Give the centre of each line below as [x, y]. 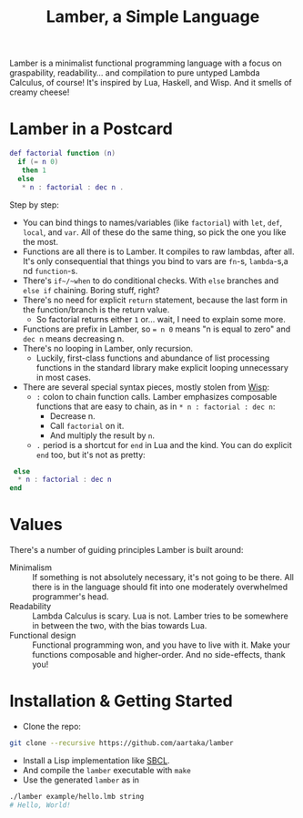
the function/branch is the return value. [96, 309]
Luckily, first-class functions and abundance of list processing [153, 358]
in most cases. [63, 377]
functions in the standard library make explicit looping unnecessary [162, 367]
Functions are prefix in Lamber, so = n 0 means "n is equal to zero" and [157, 329]
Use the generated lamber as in [81, 780]
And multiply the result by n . [102, 435]
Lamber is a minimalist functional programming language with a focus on [146, 63]
